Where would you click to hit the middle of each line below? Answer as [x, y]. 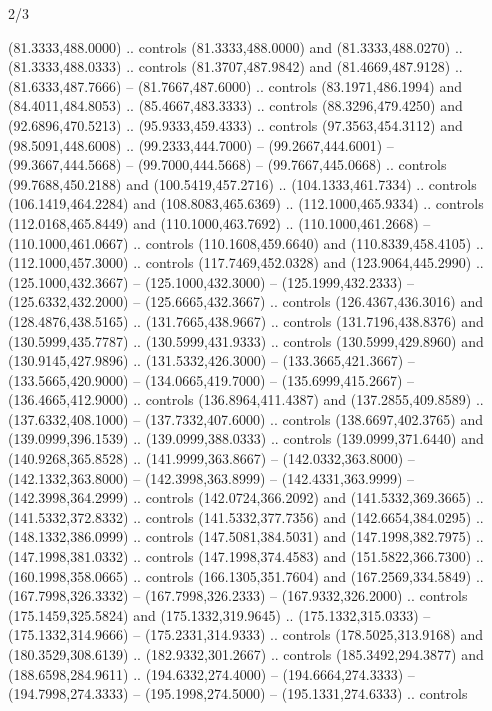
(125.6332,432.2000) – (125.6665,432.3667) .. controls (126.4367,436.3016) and [245, 301]
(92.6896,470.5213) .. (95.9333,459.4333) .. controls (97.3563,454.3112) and [235, 124]
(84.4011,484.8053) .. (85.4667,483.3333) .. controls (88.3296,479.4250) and [235, 105]
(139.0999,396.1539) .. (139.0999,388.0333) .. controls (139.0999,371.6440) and [246, 438]
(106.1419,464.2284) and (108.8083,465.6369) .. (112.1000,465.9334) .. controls [246, 203]
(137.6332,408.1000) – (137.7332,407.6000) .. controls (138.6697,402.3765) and [245, 418]
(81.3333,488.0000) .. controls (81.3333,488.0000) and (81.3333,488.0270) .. [235, 46]
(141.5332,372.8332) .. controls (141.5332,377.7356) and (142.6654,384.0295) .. [246, 516]
